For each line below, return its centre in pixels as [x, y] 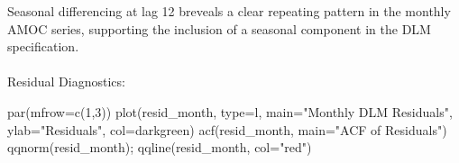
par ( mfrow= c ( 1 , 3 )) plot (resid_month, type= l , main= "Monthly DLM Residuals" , [230, 111]
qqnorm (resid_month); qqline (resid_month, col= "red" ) [160, 147]
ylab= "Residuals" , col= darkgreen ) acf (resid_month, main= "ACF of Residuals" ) [227, 129]
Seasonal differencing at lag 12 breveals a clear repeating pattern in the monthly [229, 11]
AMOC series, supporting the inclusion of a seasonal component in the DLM [219, 28]
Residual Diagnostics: [66, 81]
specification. [43, 46]
